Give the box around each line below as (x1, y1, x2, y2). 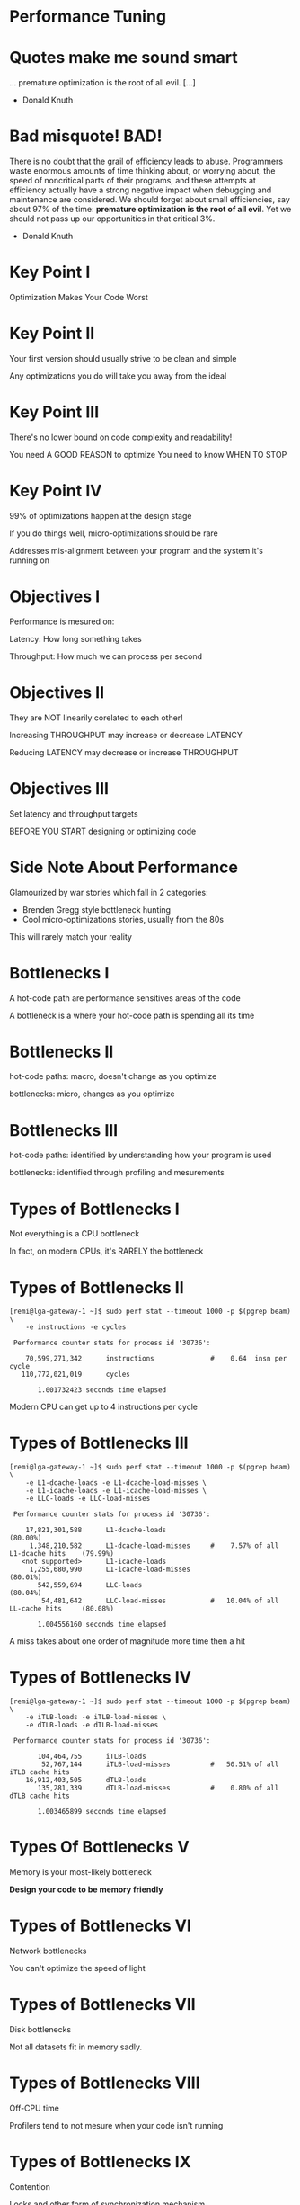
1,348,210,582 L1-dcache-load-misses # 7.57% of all (29, 1541, 279, 1550)
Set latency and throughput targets (9, 808, 138, 819)
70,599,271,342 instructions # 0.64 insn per (25, 1354, 287, 1363)
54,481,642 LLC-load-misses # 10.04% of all (41, 1596, 279, 1606)
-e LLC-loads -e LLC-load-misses (25, 1495, 151, 1504)
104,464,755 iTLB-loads (37, 1752, 146, 1762)
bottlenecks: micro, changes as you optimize (9, 1088, 175, 1099)
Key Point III (9, 402, 100, 423)
